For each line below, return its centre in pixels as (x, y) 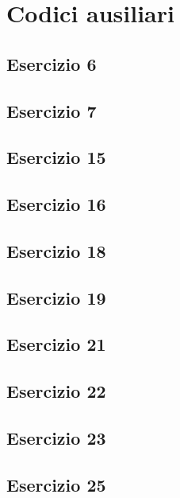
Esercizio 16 (56, 204)
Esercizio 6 (52, 63)
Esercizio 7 (52, 110)
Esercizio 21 (56, 344)
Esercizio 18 (56, 250)
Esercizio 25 (56, 484)
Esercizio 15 (56, 157)
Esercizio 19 (56, 297)
